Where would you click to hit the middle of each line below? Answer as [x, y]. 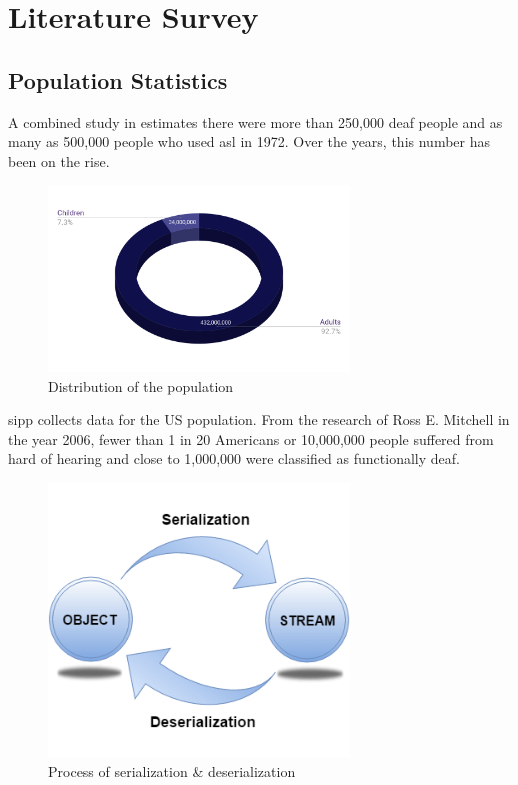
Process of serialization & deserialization [172, 771]
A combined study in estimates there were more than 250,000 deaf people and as [255, 121]
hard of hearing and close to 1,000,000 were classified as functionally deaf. [234, 458]
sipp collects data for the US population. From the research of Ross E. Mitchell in [259, 419]
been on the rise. [59, 160]
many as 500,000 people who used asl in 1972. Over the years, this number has [249, 141]
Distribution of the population [141, 385]
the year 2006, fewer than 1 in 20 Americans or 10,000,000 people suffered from [251, 438]
